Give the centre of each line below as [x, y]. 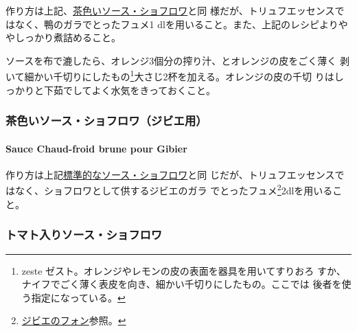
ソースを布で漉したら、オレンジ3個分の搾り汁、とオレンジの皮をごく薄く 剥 [177, 60]
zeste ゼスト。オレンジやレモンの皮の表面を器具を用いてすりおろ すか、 [184, 270]
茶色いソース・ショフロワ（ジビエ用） [106, 121]
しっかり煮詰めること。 [68, 37]
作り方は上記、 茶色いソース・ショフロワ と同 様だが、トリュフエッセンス [170, 10]
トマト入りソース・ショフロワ [84, 235]
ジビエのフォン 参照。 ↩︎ [74, 320]
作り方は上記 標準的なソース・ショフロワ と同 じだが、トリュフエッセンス [170, 174]
